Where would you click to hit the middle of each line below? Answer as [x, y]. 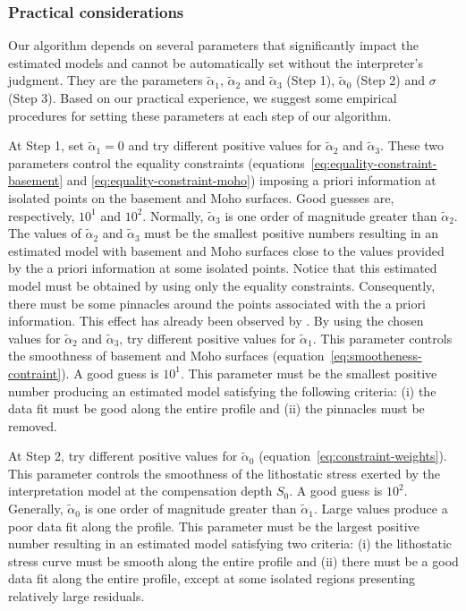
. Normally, [173, 215]
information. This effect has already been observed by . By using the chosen [216, 321]
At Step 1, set [46, 145]
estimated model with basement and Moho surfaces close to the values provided [226, 250]
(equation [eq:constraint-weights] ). [353, 456]
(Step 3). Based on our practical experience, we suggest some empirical [203, 98]
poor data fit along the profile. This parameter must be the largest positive [214, 526]
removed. [33, 425]
